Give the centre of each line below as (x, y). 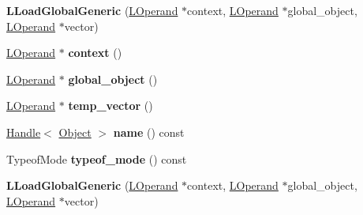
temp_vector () (110, 106)
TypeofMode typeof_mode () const (97, 158)
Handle (24, 132)
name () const (149, 132)
